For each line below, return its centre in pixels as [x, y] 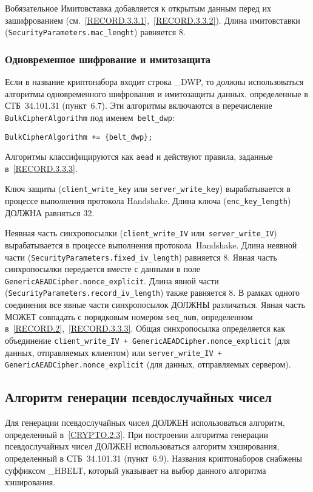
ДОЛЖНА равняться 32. [50, 212]
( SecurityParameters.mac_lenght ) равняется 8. [95, 32]
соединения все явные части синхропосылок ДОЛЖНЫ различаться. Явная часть [155, 305]
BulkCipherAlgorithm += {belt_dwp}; [79, 137]
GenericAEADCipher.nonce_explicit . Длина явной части [112, 280]
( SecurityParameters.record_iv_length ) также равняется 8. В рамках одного [153, 292]
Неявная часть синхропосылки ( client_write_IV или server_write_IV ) [141, 233]
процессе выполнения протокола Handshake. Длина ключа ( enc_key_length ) [148, 201]
